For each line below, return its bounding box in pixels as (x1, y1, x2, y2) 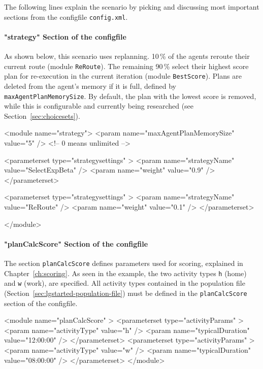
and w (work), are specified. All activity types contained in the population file (4, 278, 245, 288)
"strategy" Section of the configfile (4, 31, 126, 42)
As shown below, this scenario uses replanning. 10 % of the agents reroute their (4, 51, 250, 61)
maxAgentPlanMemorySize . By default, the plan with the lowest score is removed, (4, 90, 256, 101)
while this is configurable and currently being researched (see (4, 100, 194, 111)
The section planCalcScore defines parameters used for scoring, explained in (4, 257, 243, 268)
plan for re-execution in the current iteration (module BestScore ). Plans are (4, 71, 242, 81)
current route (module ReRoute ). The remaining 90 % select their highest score (4, 60, 249, 71)
